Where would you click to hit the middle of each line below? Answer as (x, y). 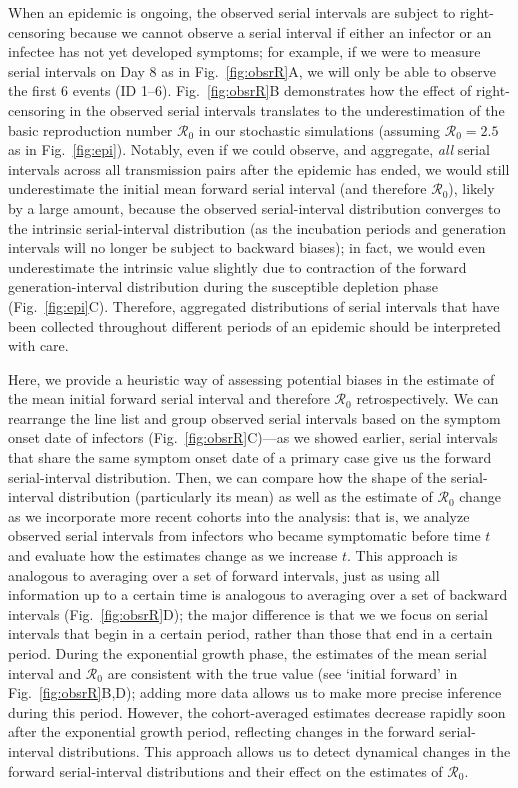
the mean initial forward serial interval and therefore (169, 398)
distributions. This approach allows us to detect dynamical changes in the (284, 750)
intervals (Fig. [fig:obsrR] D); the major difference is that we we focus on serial (248, 613)
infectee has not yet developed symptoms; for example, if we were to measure (244, 51)
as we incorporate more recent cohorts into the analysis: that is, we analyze (239, 515)
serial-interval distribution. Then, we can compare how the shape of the (227, 476)
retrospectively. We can (427, 398)
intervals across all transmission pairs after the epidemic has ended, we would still (259, 168)
